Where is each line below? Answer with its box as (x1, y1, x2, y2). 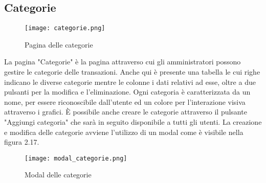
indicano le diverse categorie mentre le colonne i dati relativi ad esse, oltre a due (4, 76, 256, 87)
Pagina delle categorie (25, 39, 93, 50)
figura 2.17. (4, 136, 39, 147)
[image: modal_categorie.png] (25, 154, 127, 162)
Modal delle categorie (25, 169, 92, 180)
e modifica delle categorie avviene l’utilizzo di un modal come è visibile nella (4, 126, 243, 137)
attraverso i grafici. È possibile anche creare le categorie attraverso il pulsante (4, 106, 247, 117)
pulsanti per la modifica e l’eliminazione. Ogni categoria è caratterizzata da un (4, 86, 251, 97)
